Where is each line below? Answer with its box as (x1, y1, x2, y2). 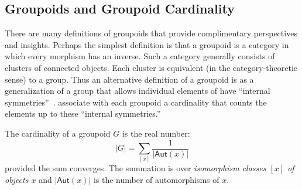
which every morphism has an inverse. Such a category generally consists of (5, 50, 275, 62)
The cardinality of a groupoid (5, 127, 111, 139)
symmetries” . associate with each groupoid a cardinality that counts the (5, 96, 267, 108)
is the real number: (122, 127, 190, 139)
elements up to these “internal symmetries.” (5, 107, 161, 120)
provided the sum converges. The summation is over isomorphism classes (5, 162, 266, 174)
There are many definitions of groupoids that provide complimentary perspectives (5, 27, 297, 39)
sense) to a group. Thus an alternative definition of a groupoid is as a (5, 73, 254, 85)
